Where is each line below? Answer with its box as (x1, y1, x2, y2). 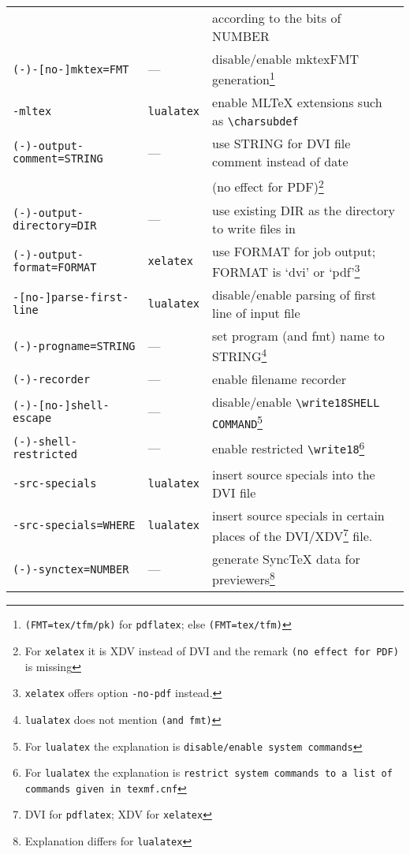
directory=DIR (13, 218, 97, 232)
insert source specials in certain (212, 505, 385, 524)
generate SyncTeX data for (212, 549, 360, 568)
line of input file (212, 303, 300, 322)
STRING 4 (212, 344, 267, 366)
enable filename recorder (212, 370, 346, 389)
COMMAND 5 (212, 411, 263, 431)
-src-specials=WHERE (13, 519, 136, 532)
